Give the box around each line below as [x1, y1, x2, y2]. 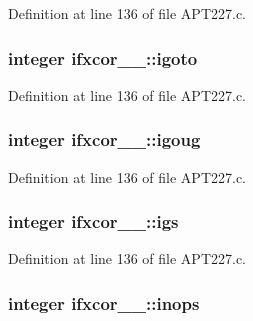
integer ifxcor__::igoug [8, 127, 201, 152]
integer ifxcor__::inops [8, 290, 200, 315]
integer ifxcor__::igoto [8, 45, 198, 70]
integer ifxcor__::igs [8, 209, 179, 234]
